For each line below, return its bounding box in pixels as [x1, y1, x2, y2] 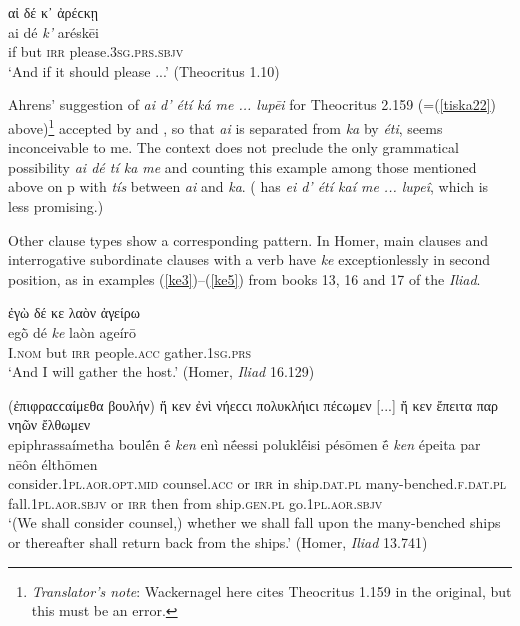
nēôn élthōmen [8, 453, 98, 474]
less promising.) [8, 196, 104, 216]
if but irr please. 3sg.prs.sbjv [8, 41, 184, 62]
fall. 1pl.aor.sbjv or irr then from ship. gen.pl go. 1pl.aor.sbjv [8, 492, 383, 513]
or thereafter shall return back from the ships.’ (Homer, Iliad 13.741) [8, 531, 428, 552]
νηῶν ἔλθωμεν [8, 414, 91, 435]
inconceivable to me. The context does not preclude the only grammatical [8, 137, 459, 158]
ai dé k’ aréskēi [8, 21, 99, 42]
